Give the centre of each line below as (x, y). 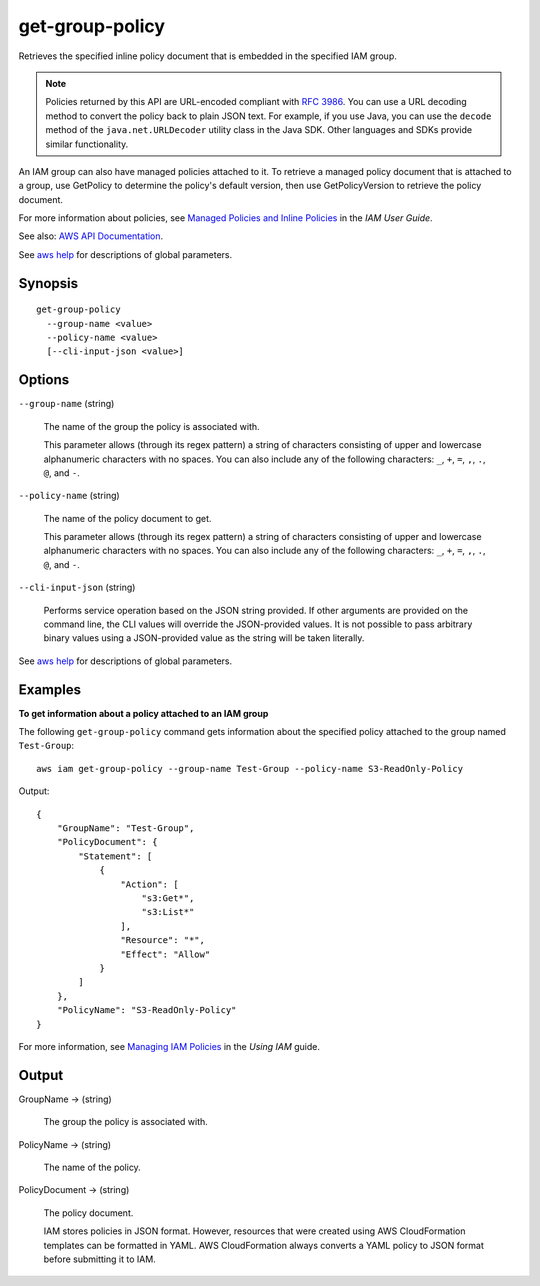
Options (44, 380)
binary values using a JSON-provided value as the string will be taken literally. (204, 638)
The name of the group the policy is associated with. (151, 426)
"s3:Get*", (168, 898)
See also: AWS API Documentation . (91, 236)
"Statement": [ (115, 856)
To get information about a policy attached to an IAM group (143, 713)
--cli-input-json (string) (77, 587)
